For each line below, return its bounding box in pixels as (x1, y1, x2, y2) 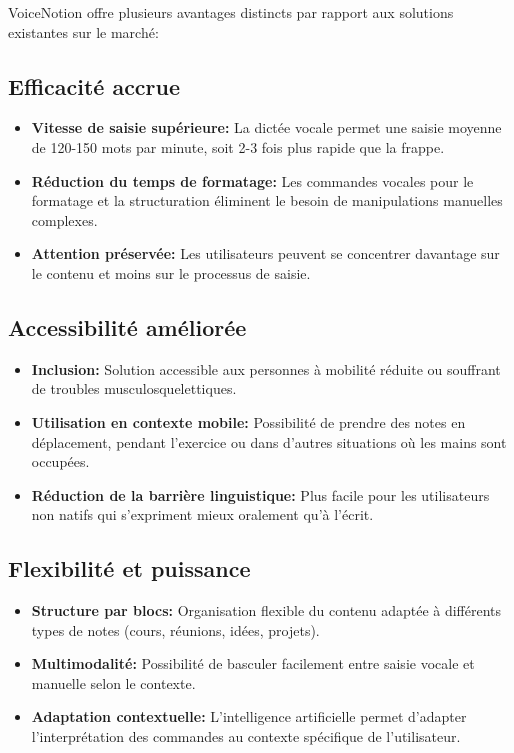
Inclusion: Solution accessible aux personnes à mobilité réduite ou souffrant (31, 358, 501, 379)
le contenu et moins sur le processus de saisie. (31, 262, 311, 283)
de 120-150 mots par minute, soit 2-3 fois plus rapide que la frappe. (31, 136, 445, 157)
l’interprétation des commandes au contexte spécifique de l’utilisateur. (31, 726, 461, 747)
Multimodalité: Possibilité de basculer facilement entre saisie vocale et (31, 653, 475, 674)
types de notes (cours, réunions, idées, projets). (31, 619, 320, 640)
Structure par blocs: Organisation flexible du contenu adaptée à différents (31, 600, 502, 621)
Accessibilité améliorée (8, 311, 247, 342)
